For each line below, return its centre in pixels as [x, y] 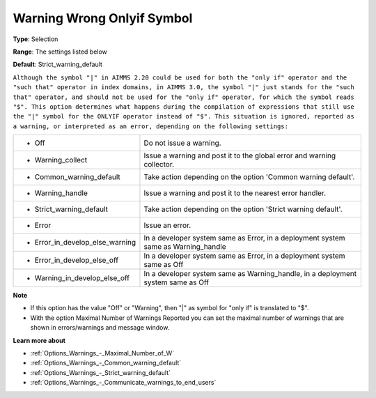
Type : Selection [36, 39]
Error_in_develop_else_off [76, 260]
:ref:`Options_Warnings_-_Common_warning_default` [106, 363]
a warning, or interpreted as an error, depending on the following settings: [151, 126]
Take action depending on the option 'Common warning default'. [249, 177]
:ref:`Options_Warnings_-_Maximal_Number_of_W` [102, 353]
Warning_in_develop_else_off [82, 278]
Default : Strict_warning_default [57, 64]
